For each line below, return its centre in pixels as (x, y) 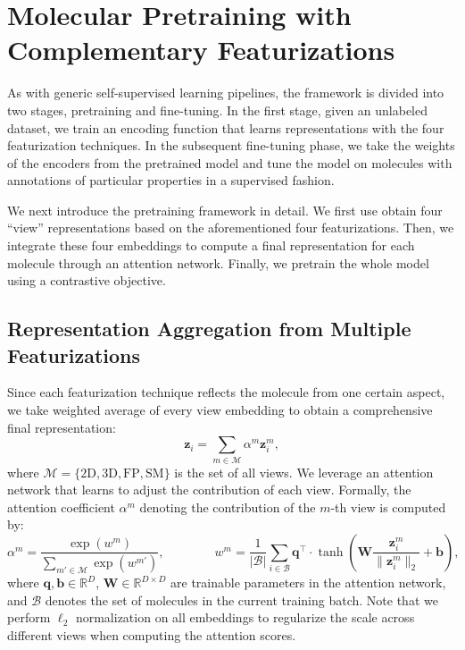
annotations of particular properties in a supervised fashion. (171, 180)
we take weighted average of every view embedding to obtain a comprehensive (220, 410)
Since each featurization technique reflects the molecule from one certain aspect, (226, 392)
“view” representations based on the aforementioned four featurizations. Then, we (231, 228)
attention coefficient (61, 506)
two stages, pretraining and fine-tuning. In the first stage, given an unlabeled (218, 110)
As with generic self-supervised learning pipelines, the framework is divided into (226, 93)
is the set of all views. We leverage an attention (304, 472)
